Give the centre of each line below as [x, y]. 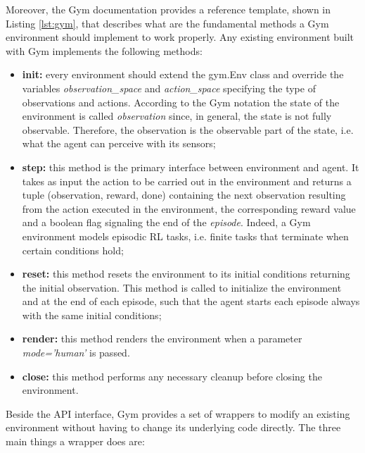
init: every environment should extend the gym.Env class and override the [183, 74]
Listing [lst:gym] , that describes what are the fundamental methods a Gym [167, 23]
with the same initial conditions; [92, 315]
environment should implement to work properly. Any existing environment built [180, 37]
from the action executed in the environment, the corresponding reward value [189, 208]
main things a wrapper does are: [75, 441]
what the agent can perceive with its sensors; [119, 143]
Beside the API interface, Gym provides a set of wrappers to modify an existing [178, 413]
